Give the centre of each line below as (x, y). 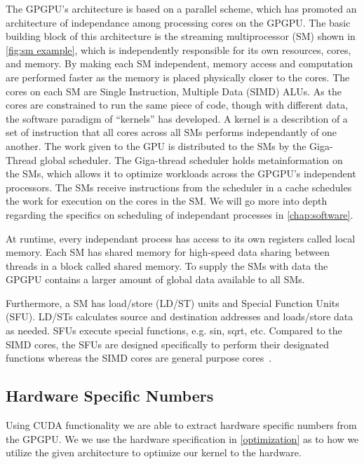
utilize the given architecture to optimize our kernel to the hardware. (154, 452)
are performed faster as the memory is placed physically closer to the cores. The (178, 77)
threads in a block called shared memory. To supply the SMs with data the (167, 265)
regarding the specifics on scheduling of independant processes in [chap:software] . (180, 214)
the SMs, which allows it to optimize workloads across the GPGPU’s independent (181, 173)
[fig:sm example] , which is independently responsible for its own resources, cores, (178, 49)
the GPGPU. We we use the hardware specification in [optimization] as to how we (182, 438)
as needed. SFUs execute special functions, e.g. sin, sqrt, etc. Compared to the (174, 330)
